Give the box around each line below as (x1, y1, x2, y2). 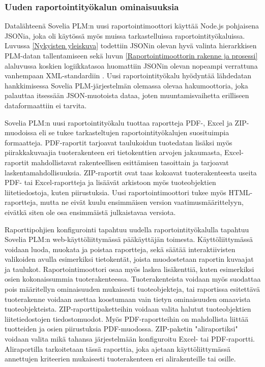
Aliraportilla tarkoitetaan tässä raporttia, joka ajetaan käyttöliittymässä (5, 343, 230, 354)
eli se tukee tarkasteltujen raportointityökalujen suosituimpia (39, 127, 229, 138)
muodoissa (5, 127, 37, 138)
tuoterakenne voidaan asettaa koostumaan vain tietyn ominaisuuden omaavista (5, 293, 251, 304)
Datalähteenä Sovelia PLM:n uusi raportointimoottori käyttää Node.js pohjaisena (5, 20, 259, 31)
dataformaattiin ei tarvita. (5, 100, 87, 110)
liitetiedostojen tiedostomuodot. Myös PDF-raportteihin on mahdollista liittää (5, 313, 249, 324)
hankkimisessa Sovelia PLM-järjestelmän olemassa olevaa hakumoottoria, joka (5, 80, 248, 90)
